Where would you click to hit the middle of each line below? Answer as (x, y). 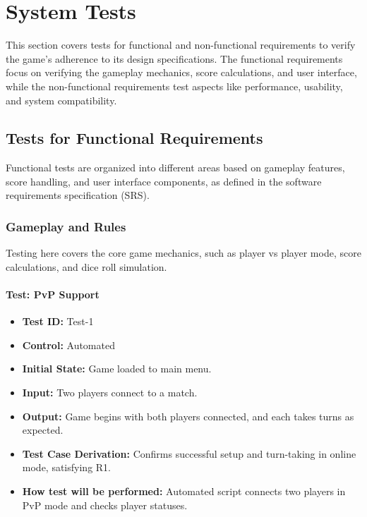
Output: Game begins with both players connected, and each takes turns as (188, 416)
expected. (43, 430)
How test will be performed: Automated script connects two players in (184, 491)
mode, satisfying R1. (66, 467)
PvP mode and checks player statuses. (105, 505)
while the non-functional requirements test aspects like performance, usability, (174, 86)
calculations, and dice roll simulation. (86, 266)
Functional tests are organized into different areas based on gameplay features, (175, 168)
